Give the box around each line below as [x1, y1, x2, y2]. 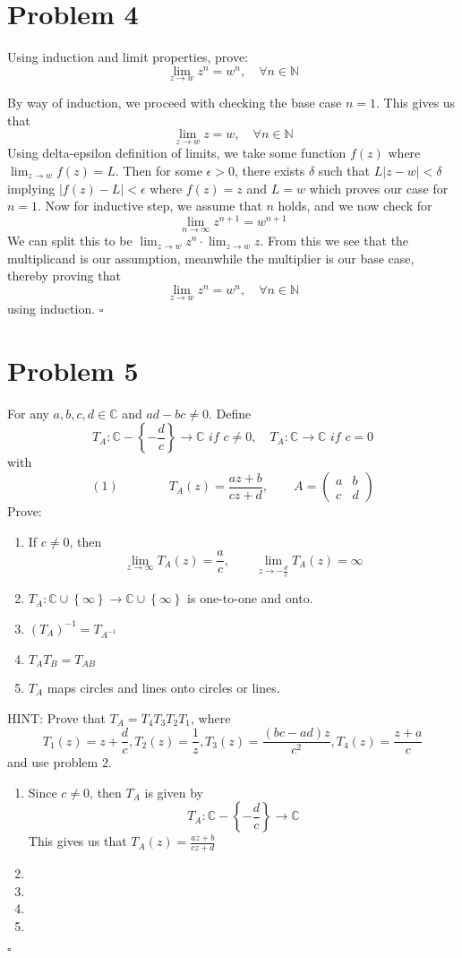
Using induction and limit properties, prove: [7, 47, 249, 66]
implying [7, 178, 56, 197]
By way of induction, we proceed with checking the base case [7, 93, 342, 112]
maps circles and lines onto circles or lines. [47, 678, 280, 696]
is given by [144, 782, 203, 801]
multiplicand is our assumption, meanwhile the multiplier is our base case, [7, 248, 415, 267]
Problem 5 [7, 351, 139, 388]
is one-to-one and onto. [187, 589, 313, 608]
